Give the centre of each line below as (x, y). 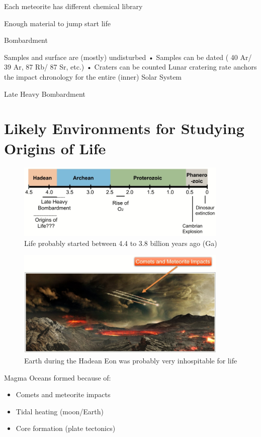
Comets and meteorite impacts (63, 394)
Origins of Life (55, 148)
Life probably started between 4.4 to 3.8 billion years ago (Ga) (121, 243)
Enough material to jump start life (57, 23)
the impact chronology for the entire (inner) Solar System (93, 76)
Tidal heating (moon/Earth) (60, 411)
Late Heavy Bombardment (45, 93)
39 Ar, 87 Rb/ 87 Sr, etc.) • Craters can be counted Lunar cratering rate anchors (130, 67)
